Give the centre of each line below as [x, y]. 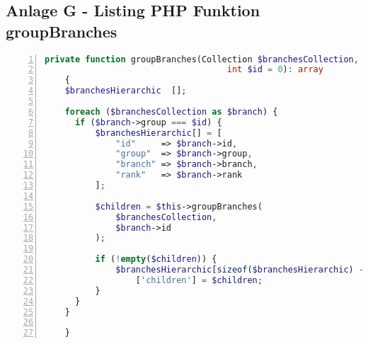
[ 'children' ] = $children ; [199, 280]
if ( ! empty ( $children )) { [156, 259]
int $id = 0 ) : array [275, 70]
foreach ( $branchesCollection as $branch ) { [171, 111]
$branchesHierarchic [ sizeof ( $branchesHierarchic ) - [240, 270]
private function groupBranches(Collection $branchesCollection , [202, 59]
